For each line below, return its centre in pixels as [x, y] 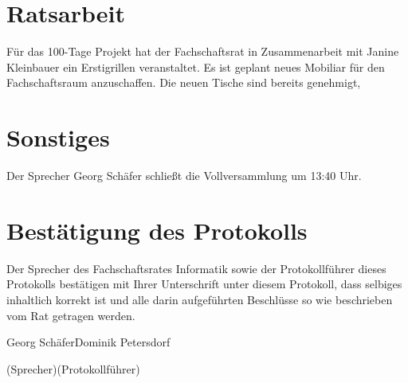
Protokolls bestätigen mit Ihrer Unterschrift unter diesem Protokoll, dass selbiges [204, 284]
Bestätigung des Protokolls [157, 230]
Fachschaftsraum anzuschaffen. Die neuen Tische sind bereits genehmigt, [184, 82]
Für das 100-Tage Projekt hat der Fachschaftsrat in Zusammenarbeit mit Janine [203, 51]
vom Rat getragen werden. [71, 315]
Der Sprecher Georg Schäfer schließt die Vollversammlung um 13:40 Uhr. [184, 176]
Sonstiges [58, 137]
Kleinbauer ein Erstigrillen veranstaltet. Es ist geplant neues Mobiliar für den [196, 66]
